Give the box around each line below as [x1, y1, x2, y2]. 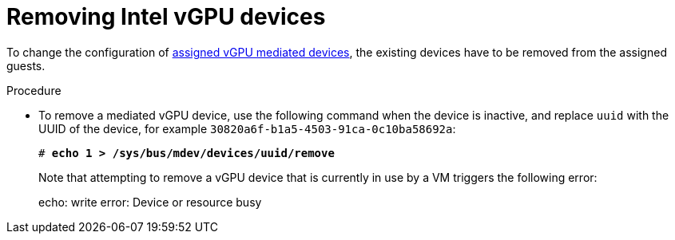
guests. [6, 58, 46, 73]
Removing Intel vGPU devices [6, 3, 326, 30]
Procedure [6, 83, 62, 97]
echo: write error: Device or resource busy [38, 195, 262, 209]
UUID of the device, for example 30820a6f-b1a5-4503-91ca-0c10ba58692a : [38, 121, 456, 136]
